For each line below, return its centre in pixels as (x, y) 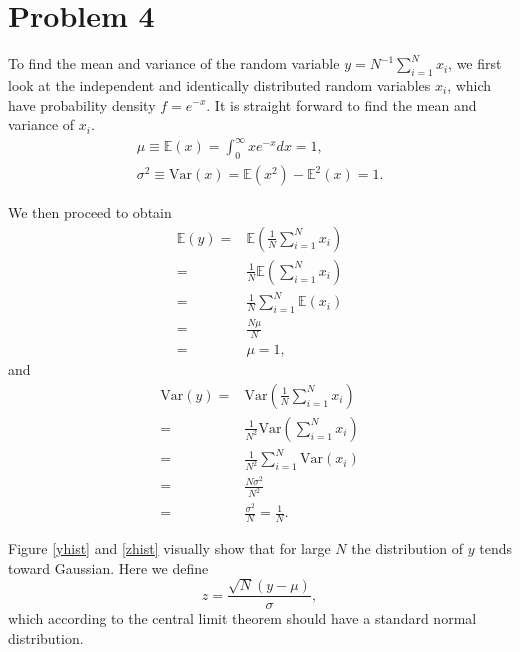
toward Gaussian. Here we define (108, 567)
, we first (475, 63)
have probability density (82, 104)
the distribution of (407, 548)
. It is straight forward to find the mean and (341, 104)
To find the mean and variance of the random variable (174, 63)
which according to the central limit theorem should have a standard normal (242, 618)
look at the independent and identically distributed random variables (219, 84)
